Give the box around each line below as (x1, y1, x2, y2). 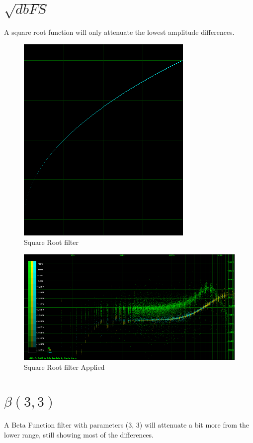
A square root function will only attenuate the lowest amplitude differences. (4, 27, 235, 37)
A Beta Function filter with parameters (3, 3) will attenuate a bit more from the (4, 420, 249, 430)
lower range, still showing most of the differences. (4, 429, 154, 440)
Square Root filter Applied (24, 361, 105, 372)
